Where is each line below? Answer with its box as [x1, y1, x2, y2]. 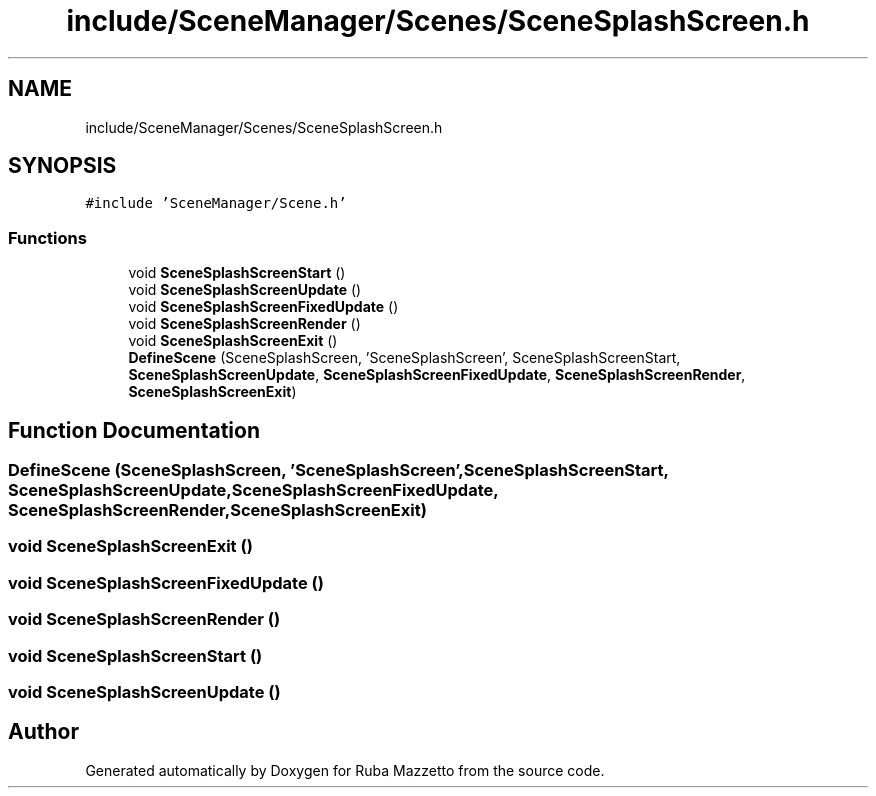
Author [8, 719, 79, 745]
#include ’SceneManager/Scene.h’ [85, 195, 347, 212]
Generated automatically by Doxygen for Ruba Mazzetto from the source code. [85, 761, 605, 779]
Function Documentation [8, 417, 260, 443]
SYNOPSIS [8, 153, 117, 179]
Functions [8, 227, 87, 248]
